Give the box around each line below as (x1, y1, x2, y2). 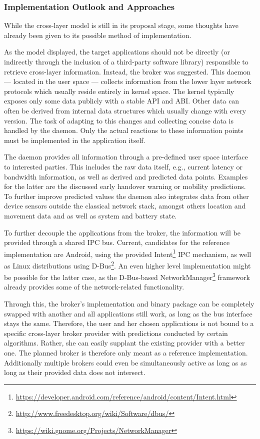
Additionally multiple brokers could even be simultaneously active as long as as (4, 357, 247, 367)
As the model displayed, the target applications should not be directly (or (4, 46, 230, 57)
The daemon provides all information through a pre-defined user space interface (4, 151, 248, 162)
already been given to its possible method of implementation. (4, 29, 191, 40)
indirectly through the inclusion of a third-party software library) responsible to (4, 56, 248, 66)
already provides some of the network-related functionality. (4, 281, 184, 292)
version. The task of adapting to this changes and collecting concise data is (4, 115, 233, 125)
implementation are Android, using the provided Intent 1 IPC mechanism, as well (4, 247, 251, 259)
